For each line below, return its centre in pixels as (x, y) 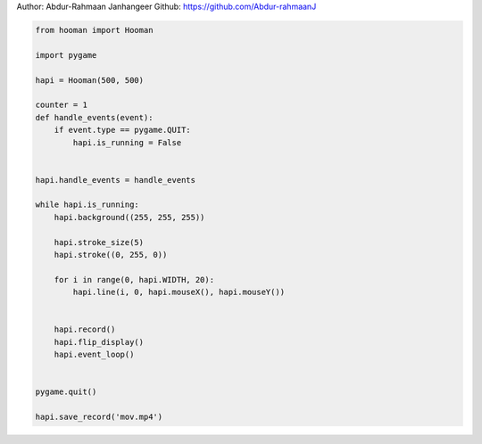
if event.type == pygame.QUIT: (122, 130)
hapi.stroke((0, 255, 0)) (111, 255)
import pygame (66, 55)
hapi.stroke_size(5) (99, 242)
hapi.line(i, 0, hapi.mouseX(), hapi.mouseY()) (179, 292)
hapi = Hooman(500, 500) (90, 80)
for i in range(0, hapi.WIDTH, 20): (134, 280)
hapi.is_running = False (127, 142)
